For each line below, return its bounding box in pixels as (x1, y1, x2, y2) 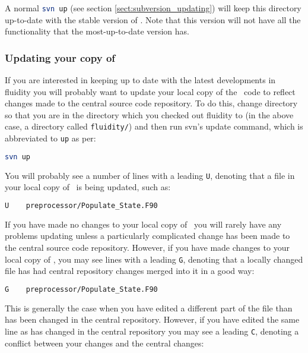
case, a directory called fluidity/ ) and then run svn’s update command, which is (5, 120, 303, 133)
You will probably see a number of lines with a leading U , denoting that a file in (5, 169, 295, 181)
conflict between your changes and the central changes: (5, 336, 204, 349)
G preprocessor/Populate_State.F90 (5, 285, 158, 294)
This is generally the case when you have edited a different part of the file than (5, 301, 293, 314)
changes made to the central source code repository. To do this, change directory (5, 97, 298, 109)
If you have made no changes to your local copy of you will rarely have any (5, 218, 282, 230)
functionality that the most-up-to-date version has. (5, 25, 190, 37)
